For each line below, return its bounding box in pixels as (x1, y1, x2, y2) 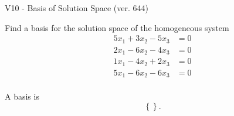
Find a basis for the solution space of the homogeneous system (5, 21, 229, 33)
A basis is (5, 90, 39, 103)
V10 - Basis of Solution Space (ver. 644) (5, 2, 148, 13)
